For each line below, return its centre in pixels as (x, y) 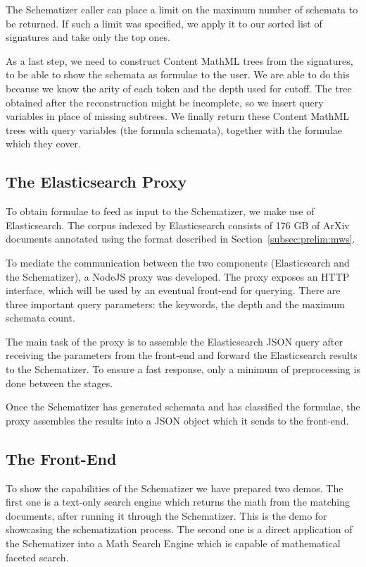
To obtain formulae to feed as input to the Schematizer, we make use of (160, 211)
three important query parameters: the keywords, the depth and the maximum (175, 304)
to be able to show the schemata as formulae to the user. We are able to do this (178, 74)
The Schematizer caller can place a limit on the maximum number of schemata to (182, 9)
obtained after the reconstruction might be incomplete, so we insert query (165, 102)
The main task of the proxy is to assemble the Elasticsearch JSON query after (174, 341)
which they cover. (43, 144)
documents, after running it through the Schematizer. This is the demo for (166, 515)
